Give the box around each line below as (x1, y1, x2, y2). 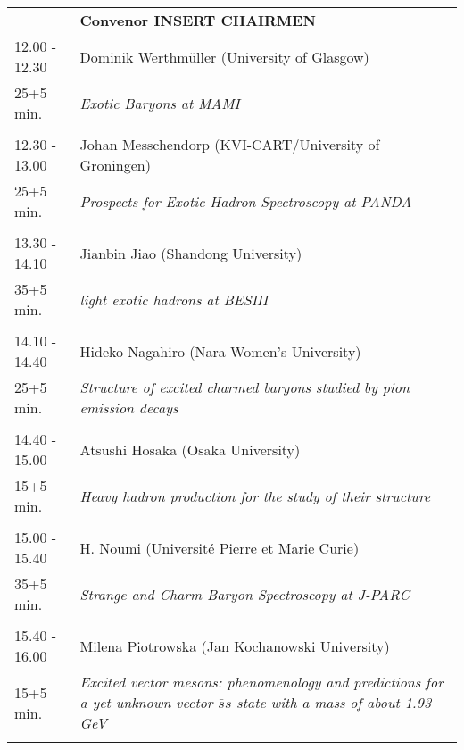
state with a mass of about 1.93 (236, 692, 432, 712)
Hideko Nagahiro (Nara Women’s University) (79, 340, 361, 362)
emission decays (79, 397, 178, 418)
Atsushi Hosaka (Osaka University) (79, 438, 301, 460)
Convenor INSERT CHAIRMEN (79, 10, 316, 30)
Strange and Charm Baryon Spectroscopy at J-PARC (79, 583, 410, 604)
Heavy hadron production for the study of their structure (79, 485, 431, 506)
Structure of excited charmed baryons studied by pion (79, 377, 410, 397)
